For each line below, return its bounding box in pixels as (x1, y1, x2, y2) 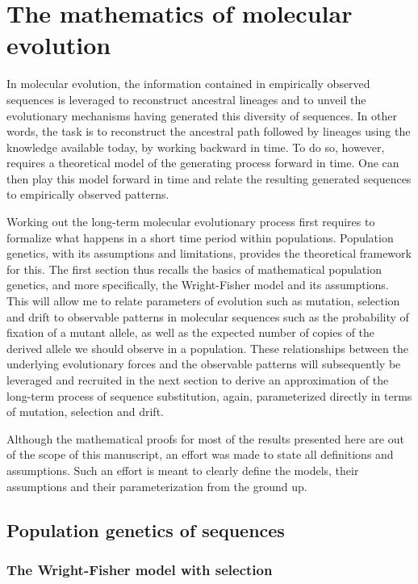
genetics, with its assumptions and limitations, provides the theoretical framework (6, 245, 412, 262)
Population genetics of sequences (6, 517, 285, 542)
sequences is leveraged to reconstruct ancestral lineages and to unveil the (6, 90, 366, 107)
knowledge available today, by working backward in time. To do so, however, (6, 138, 385, 155)
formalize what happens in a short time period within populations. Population (6, 229, 394, 246)
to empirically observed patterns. (6, 186, 169, 203)
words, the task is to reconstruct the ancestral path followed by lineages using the (6, 123, 411, 140)
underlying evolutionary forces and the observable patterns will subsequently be (6, 355, 401, 372)
